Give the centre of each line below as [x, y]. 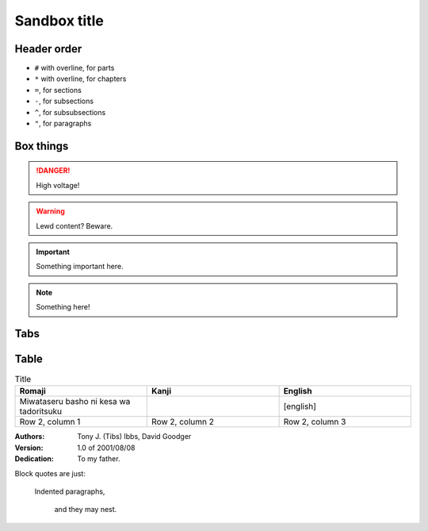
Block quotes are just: [50, 473]
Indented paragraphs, [70, 491]
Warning [50, 211]
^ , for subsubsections [70, 112]
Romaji [33, 391]
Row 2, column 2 [183, 422]
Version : [29, 448]
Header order [48, 49]
